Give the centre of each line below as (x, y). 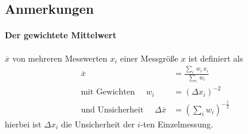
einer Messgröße (149, 58)
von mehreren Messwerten (60, 58)
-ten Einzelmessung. (177, 124)
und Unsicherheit (112, 110)
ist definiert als (216, 58)
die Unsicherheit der (98, 124)
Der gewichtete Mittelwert (61, 35)
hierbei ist (23, 124)
